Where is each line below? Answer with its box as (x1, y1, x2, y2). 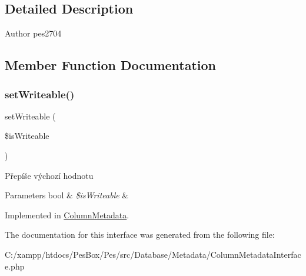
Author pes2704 (5, 27, 62, 39)
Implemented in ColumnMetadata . (5, 208, 129, 221)
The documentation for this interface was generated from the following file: (5, 228, 275, 241)
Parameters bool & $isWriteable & (5, 189, 129, 201)
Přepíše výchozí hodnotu (5, 169, 94, 181)
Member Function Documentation (5, 56, 217, 74)
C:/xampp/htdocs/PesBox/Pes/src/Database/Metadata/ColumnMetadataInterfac (5, 248, 301, 260)
